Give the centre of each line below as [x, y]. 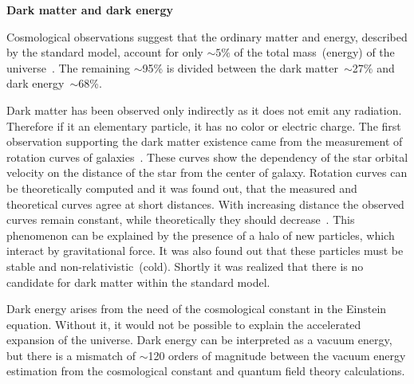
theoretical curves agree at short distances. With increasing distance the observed [205, 204]
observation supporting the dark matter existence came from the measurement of [205, 141]
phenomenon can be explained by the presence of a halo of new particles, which [201, 235]
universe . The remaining [68, 67]
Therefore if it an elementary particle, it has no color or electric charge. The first [204, 125]
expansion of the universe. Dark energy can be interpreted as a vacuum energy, [199, 340]
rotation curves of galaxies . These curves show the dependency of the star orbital [207, 157]
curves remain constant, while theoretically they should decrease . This [181, 219]
